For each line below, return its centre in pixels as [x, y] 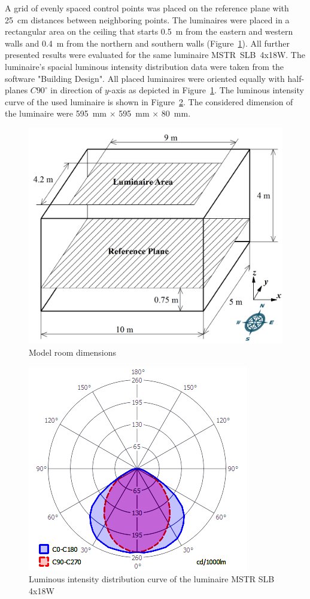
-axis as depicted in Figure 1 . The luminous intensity [206, 90]
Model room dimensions [73, 352]
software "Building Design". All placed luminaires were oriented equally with [145, 78]
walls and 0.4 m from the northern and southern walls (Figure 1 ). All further [147, 43]
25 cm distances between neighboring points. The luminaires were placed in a [147, 19]
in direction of [76, 90]
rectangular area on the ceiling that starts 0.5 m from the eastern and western [149, 31]
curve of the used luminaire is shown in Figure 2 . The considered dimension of [149, 101]
